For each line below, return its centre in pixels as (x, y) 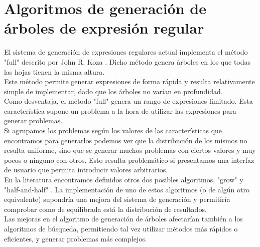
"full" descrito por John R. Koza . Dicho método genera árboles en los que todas (127, 61)
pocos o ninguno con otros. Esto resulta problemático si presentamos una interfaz (129, 160)
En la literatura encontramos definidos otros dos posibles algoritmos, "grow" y (124, 180)
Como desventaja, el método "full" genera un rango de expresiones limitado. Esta (128, 101)
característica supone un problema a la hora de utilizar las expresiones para (120, 110)
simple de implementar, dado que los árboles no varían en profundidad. (113, 91)
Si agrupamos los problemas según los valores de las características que (113, 131)
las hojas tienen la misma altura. (54, 71)
